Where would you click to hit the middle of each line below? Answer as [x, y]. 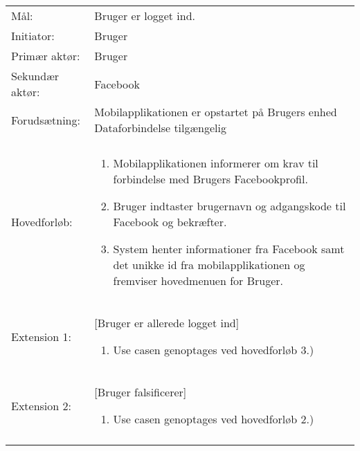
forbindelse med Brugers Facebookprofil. [210, 179]
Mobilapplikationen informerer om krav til [216, 163]
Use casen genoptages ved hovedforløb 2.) [214, 419]
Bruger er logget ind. [145, 16]
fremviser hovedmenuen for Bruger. [198, 280]
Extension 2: [41, 405]
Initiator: [33, 36]
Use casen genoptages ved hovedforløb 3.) [214, 350]
